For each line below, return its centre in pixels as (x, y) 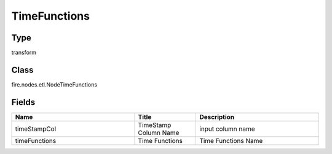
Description (217, 117)
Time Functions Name (231, 141)
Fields (23, 102)
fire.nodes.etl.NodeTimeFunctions (54, 84)
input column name (227, 129)
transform (24, 53)
